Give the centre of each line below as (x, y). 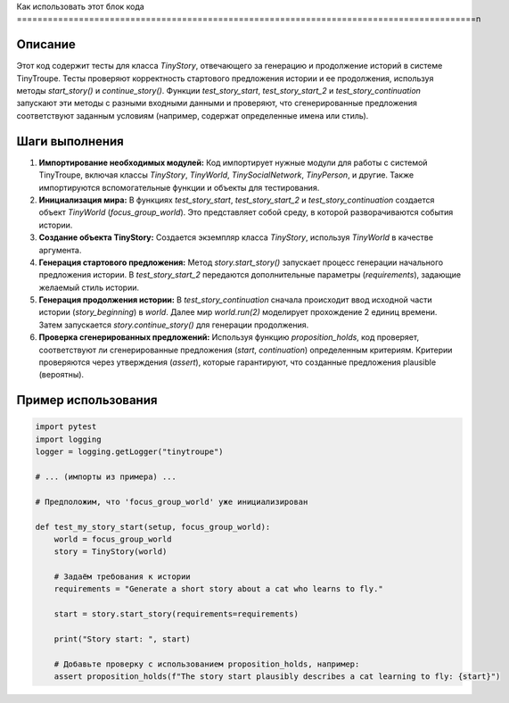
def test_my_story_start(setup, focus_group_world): (153, 527)
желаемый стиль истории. (89, 287)
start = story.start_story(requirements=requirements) (176, 614)
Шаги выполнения (70, 141)
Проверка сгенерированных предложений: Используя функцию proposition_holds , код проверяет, (229, 337)
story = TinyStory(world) (111, 552)
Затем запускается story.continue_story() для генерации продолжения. (174, 325)
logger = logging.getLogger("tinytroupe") (129, 452)
